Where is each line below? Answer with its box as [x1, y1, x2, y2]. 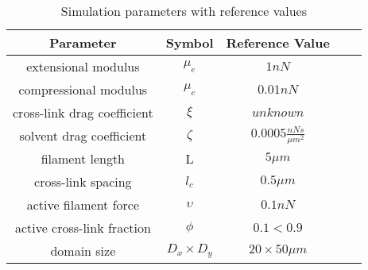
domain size [50, 241, 116, 260]
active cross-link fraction [14, 218, 151, 237]
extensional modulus [26, 57, 140, 75]
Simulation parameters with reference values [60, 2, 308, 20]
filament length [41, 149, 126, 168]
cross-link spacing [34, 172, 132, 191]
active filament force [26, 195, 140, 214]
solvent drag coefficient [19, 126, 147, 145]
